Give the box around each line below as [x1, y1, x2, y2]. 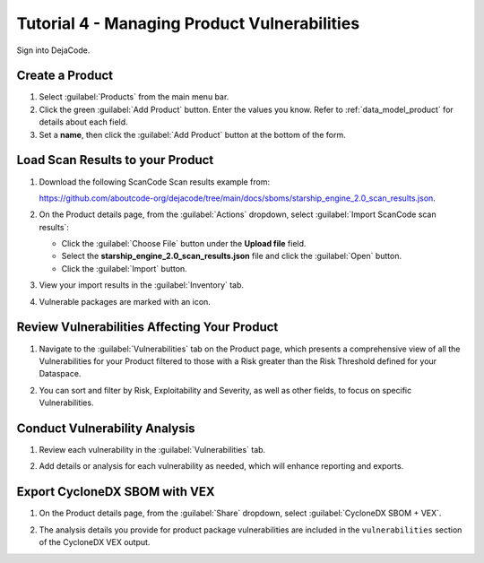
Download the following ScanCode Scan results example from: [39, 176, 271, 187]
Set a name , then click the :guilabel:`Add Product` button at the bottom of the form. [39, 129, 347, 140]
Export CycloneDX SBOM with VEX [16, 484, 215, 499]
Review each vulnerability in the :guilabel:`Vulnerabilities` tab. [39, 445, 266, 455]
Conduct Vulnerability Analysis [16, 420, 196, 436]
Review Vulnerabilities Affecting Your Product [16, 319, 279, 335]
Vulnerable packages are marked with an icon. [39, 296, 211, 307]
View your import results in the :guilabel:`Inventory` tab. [39, 280, 245, 290]
